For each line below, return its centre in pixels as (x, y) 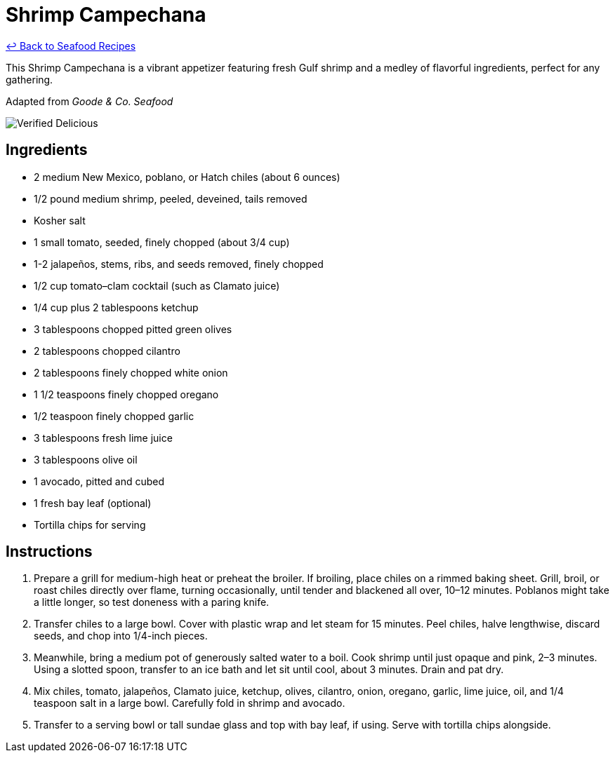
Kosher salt (60, 220)
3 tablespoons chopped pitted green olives (133, 329)
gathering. (29, 79)
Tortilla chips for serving (90, 524)
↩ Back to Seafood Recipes (71, 46)
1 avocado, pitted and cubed (99, 481)
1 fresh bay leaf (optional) (93, 503)
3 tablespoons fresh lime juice (103, 438)
